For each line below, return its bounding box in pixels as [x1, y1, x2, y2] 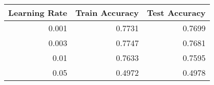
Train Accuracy [75, 7, 139, 18]
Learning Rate [8, 7, 68, 18]
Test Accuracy [146, 7, 206, 18]
